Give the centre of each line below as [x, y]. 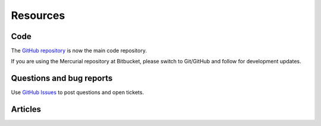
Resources [38, 15]
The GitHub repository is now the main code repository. [79, 51]
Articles [26, 109]
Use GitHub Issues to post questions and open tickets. [78, 92]
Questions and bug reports [62, 78]
